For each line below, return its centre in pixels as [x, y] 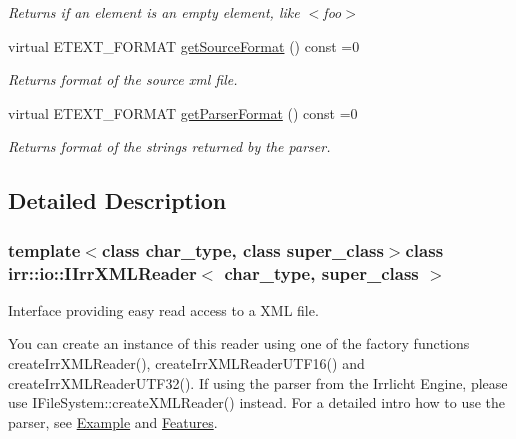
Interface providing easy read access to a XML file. [163, 309]
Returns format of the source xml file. [123, 79]
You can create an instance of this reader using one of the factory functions [239, 343]
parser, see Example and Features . [113, 421]
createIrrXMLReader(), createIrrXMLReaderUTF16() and [186, 363]
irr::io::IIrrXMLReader [102, 272]
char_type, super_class [321, 272]
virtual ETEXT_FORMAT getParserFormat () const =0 [183, 112]
